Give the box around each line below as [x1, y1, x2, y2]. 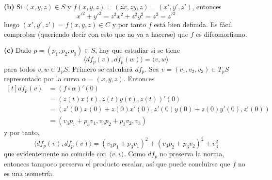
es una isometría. [4, 168, 54, 178]
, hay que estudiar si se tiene [95, 45, 180, 55]
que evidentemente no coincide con [4, 149, 107, 159]
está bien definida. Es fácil [154, 19, 232, 30]
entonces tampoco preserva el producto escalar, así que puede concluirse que [4, 158, 230, 168]
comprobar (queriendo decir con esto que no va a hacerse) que [4, 29, 188, 39]
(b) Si [4, 1, 22, 11]
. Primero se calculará [68, 63, 133, 74]
